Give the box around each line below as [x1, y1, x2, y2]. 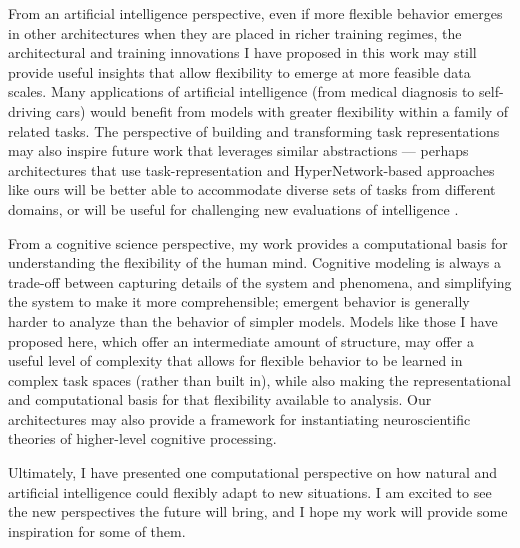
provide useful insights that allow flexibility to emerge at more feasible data [8, 61, 471, 82]
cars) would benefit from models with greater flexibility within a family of [55, 100, 509, 121]
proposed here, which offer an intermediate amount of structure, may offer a [8, 330, 474, 351]
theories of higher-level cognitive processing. [8, 428, 277, 449]
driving [8, 100, 52, 121]
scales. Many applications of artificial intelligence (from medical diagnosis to [8, 81, 475, 102]
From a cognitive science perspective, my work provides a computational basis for [8, 232, 508, 253]
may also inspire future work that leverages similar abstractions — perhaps [8, 140, 469, 161]
